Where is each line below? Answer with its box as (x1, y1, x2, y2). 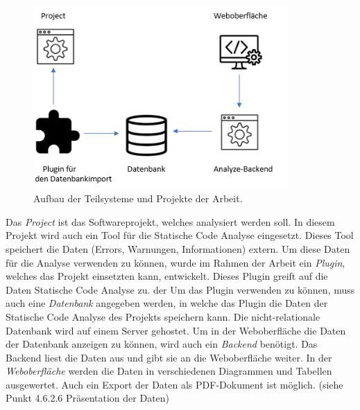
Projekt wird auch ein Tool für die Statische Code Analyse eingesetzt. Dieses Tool (6, 228, 354, 242)
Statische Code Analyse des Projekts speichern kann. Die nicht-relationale (6, 309, 320, 323)
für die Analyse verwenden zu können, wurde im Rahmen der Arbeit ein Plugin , (6, 255, 345, 269)
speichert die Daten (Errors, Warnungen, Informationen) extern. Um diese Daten (6, 241, 350, 256)
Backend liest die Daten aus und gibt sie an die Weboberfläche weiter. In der (6, 350, 332, 364)
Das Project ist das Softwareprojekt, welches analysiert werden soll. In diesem (6, 214, 335, 229)
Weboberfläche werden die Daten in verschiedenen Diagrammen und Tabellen (6, 364, 332, 378)
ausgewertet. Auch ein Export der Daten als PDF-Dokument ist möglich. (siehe (6, 377, 343, 391)
